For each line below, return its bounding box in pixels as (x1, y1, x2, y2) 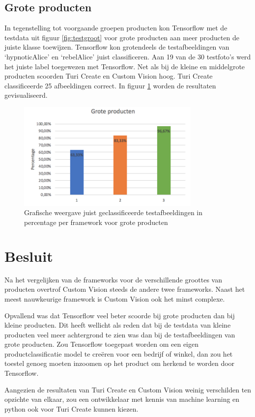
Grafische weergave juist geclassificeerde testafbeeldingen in (24, 207, 203, 218)
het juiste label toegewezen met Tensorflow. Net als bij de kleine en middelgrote (4, 61, 245, 71)
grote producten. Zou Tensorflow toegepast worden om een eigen (4, 339, 199, 349)
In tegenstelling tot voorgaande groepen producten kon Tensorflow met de (4, 23, 227, 33)
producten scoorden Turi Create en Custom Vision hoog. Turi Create (4, 71, 213, 81)
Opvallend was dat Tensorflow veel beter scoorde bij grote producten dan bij (4, 310, 235, 320)
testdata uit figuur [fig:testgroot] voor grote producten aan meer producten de (4, 32, 240, 42)
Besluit (4, 246, 53, 266)
